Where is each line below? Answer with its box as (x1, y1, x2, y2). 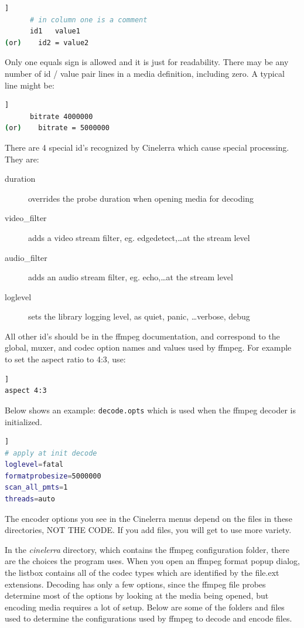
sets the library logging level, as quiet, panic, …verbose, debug (28, 310, 250, 323)
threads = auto (5, 495, 55, 504)
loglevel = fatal (5, 460, 64, 469)
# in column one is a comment (29, 15, 148, 24)
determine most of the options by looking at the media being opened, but (5, 589, 269, 602)
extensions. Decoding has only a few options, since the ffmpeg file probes (5, 578, 266, 590)
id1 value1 (29, 27, 80, 36)
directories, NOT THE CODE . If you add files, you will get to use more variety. (5, 524, 292, 536)
